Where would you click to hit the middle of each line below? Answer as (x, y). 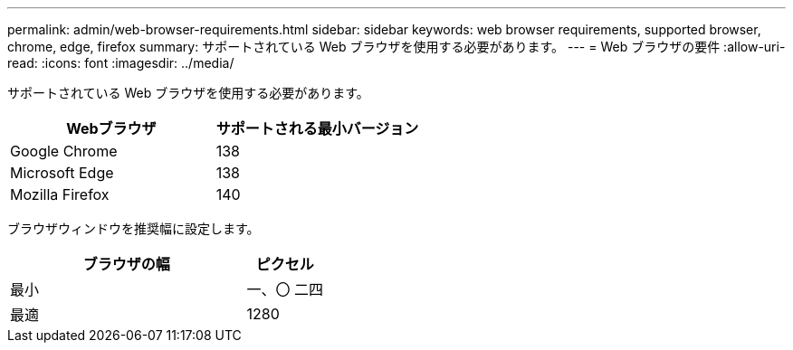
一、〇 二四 (285, 289)
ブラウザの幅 (126, 264)
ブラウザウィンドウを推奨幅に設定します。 (134, 228)
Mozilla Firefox (60, 194)
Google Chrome (64, 151)
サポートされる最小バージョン (317, 128)
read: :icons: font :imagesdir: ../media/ (121, 63)
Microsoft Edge (62, 173)
